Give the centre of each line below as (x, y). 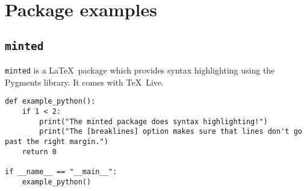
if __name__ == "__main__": (61, 172)
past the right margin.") (57, 142)
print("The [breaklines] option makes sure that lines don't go (171, 132)
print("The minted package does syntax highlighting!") (153, 121)
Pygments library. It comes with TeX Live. (84, 82)
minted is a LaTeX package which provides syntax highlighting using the (140, 70)
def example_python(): (50, 102)
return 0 (39, 152)
